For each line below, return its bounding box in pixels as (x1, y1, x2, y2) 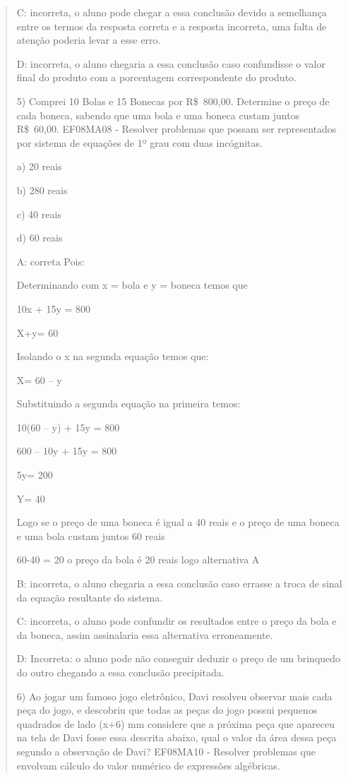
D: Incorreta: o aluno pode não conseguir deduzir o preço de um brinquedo (16, 651, 341, 666)
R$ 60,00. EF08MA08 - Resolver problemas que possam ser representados (16, 121, 337, 136)
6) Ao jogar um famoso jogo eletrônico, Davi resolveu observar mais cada (16, 688, 332, 703)
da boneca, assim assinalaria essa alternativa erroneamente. (16, 627, 273, 642)
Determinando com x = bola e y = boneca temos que (16, 277, 248, 292)
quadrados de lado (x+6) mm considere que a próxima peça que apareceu (16, 716, 335, 731)
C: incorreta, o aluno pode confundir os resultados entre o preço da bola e (16, 614, 337, 628)
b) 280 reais (16, 182, 68, 197)
